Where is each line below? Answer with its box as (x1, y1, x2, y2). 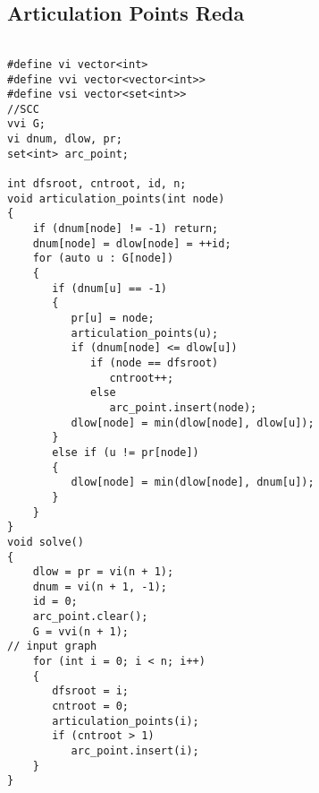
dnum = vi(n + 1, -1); (32, 580, 167, 593)
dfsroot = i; (52, 685, 130, 698)
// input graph (7, 640, 97, 653)
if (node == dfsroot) (90, 356, 219, 369)
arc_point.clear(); (32, 610, 148, 624)
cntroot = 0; (52, 700, 130, 713)
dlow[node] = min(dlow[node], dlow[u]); (71, 416, 315, 429)
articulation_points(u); (71, 326, 219, 340)
